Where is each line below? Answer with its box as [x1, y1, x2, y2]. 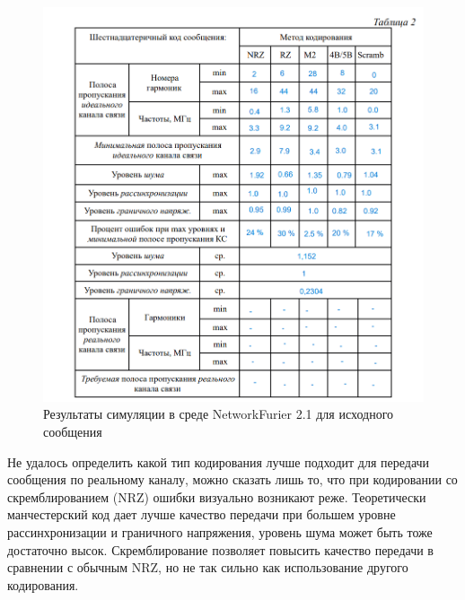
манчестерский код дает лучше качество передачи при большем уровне [7, 505, 396, 524]
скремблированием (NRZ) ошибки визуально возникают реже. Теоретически [7, 487, 426, 506]
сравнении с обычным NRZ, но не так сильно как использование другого [7, 558, 408, 577]
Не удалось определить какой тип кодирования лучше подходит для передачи [7, 452, 430, 471]
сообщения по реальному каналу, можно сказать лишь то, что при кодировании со [7, 470, 458, 489]
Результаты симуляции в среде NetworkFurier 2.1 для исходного [43, 404, 394, 423]
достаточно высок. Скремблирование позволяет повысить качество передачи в [7, 540, 434, 559]
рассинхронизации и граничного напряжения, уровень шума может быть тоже [7, 523, 433, 542]
